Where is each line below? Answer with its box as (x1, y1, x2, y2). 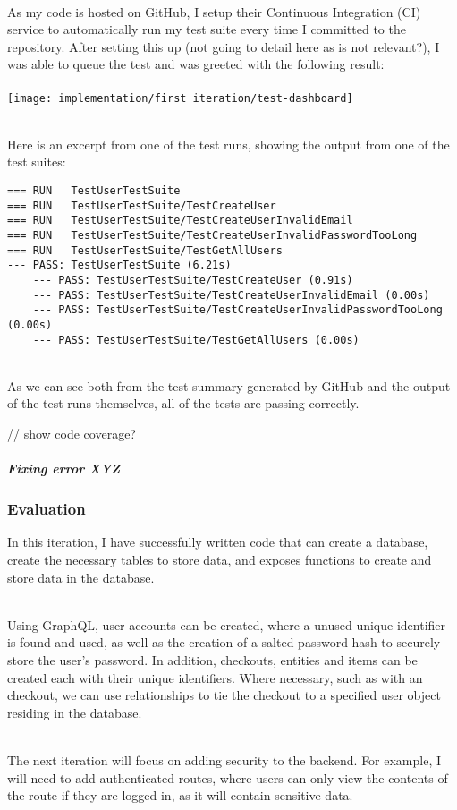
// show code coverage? (7, 424, 136, 442)
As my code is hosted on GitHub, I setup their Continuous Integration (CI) (7, 2, 421, 21)
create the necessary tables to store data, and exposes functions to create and (7, 550, 432, 569)
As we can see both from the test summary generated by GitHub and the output (7, 376, 451, 395)
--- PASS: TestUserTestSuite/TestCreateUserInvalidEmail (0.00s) (32, 288, 430, 302)
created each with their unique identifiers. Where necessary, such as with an (7, 668, 423, 686)
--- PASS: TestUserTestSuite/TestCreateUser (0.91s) (32, 273, 353, 286)
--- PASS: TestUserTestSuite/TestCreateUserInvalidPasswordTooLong (32, 303, 443, 317)
